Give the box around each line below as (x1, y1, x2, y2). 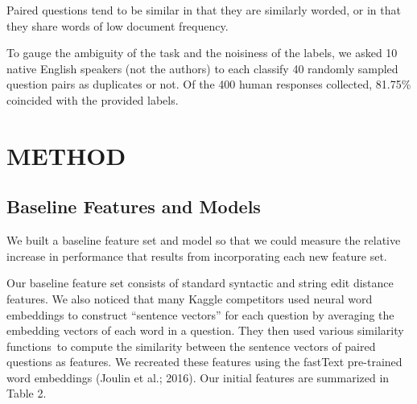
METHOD (6, 138, 126, 171)
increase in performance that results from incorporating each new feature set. (6, 247, 387, 264)
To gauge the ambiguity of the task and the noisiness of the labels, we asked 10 (6, 44, 398, 61)
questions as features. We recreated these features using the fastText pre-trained (6, 353, 403, 370)
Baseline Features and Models (6, 194, 261, 219)
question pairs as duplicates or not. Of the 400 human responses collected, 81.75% (6, 76, 411, 93)
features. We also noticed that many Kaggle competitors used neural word (6, 290, 373, 307)
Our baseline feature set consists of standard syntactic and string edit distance (6, 274, 394, 291)
